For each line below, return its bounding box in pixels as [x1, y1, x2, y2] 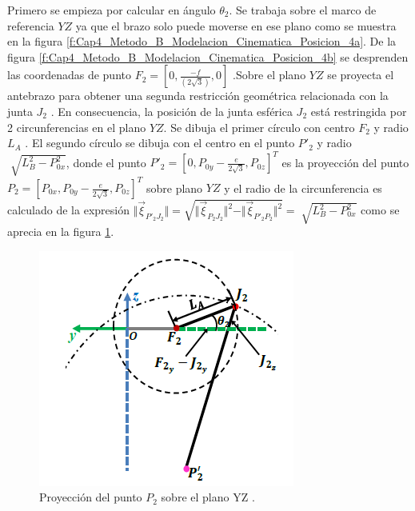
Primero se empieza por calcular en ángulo [7, 2, 216, 18]
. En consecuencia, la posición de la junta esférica [50, 102, 293, 119]
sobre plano [146, 179, 203, 196]
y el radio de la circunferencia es [224, 179, 382, 196]
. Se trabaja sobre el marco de [229, 2, 377, 18]
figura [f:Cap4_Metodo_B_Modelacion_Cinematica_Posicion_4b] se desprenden [7, 48, 409, 65]
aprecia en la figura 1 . [7, 223, 114, 240]
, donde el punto [66, 154, 146, 170]
